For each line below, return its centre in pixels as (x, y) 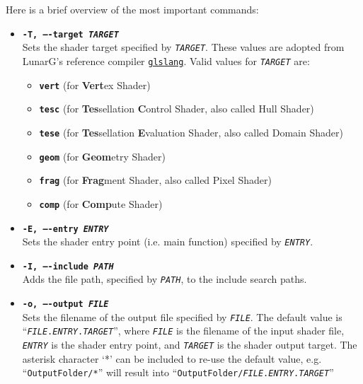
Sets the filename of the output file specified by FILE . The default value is (182, 316)
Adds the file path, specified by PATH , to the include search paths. (165, 279)
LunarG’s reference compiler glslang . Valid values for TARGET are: (166, 60)
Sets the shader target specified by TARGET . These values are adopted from (183, 47)
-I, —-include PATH (68, 266)
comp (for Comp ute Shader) (101, 203)
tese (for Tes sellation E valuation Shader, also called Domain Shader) (191, 132)
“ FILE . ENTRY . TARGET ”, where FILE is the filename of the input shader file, (183, 331)
